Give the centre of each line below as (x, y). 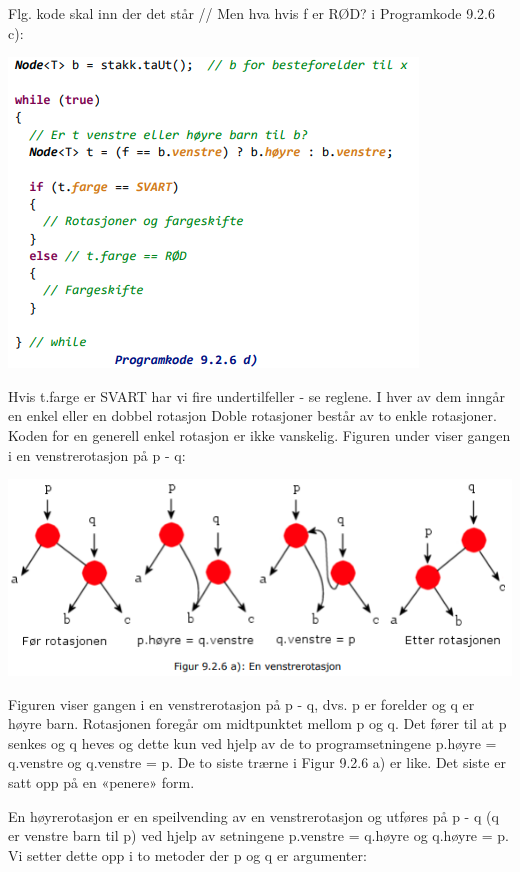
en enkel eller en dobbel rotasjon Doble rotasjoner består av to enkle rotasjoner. (252, 415)
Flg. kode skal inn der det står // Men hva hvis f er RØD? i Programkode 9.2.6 (251, 13)
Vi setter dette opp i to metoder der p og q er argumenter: (187, 854)
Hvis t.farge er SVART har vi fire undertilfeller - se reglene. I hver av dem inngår (256, 395)
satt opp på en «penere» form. (101, 781)
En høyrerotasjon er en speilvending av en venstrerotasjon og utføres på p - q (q (253, 815)
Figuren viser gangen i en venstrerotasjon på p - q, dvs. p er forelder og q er (241, 703)
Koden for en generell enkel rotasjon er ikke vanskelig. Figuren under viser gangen (259, 434)
